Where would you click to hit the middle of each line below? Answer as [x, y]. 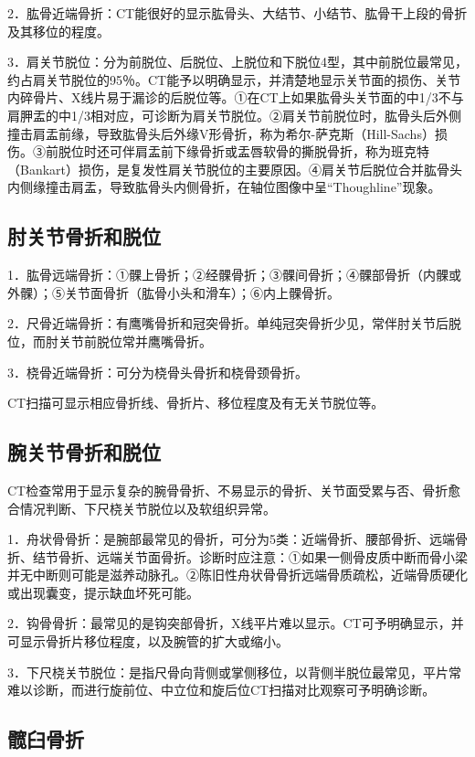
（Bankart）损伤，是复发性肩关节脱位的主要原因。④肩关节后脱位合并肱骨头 [235, 169]
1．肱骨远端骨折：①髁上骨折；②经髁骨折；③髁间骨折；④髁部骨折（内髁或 [234, 275]
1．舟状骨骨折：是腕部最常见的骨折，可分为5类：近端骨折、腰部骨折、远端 [231, 539]
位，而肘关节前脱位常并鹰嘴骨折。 [110, 341]
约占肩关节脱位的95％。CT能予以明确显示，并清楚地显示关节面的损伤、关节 [234, 79]
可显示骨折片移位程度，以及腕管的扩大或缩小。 [148, 641]
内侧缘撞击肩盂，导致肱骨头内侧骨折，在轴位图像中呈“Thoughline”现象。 [224, 187]
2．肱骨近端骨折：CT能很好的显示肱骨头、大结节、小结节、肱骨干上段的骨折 [237, 13]
